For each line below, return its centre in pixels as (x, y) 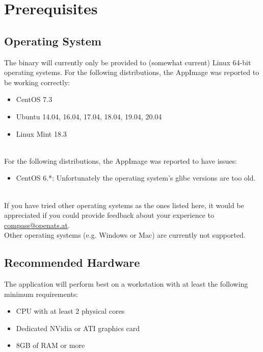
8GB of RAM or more (50, 345)
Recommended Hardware (72, 262)
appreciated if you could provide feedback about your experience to (109, 215)
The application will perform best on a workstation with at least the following (126, 284)
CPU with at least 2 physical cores (70, 311)
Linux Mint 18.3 (41, 133)
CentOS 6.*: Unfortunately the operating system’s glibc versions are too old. (136, 178)
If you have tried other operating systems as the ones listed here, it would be (124, 205)
